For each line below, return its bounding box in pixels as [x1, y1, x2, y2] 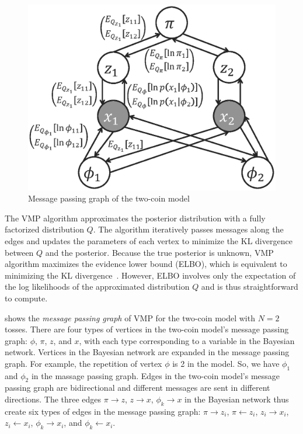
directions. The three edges [5, 393, 102, 405]
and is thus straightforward [201, 280, 298, 293]
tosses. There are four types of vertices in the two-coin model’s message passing [5, 323, 289, 335]
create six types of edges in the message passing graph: [5, 405, 201, 417]
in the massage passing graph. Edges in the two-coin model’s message [31, 369, 280, 381]
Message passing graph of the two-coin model [28, 192, 190, 204]
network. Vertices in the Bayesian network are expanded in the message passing [5, 346, 290, 358]
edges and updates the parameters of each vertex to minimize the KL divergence [5, 234, 292, 246]
